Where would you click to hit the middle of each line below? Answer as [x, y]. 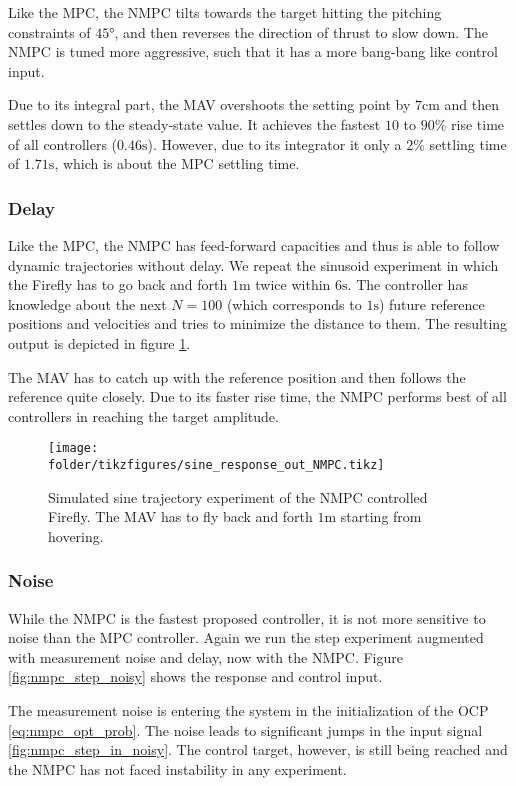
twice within [293, 284]
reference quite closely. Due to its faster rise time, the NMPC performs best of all [257, 396]
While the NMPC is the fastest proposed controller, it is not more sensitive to [247, 617]
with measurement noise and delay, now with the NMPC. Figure [205, 656]
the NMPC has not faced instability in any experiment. [177, 768]
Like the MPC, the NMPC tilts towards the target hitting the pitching [225, 12]
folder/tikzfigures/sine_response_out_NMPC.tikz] [216, 464]
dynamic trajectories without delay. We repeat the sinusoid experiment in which [253, 264]
